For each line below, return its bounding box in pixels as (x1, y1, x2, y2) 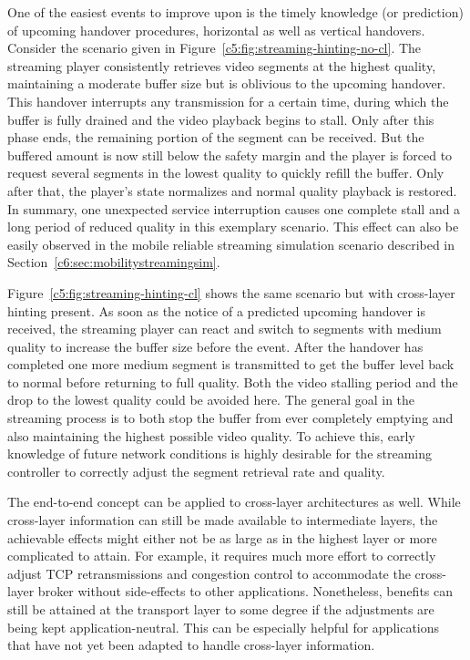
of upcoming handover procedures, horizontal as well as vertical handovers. (7, 20, 425, 39)
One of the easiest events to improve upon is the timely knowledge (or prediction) (7, 3, 464, 21)
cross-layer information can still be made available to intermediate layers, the (7, 510, 438, 530)
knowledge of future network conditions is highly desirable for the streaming (7, 444, 433, 463)
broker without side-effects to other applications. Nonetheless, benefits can (37, 582, 454, 601)
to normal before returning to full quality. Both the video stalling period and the (7, 372, 458, 391)
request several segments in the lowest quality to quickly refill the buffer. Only (7, 163, 444, 182)
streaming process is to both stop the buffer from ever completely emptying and (7, 408, 454, 428)
